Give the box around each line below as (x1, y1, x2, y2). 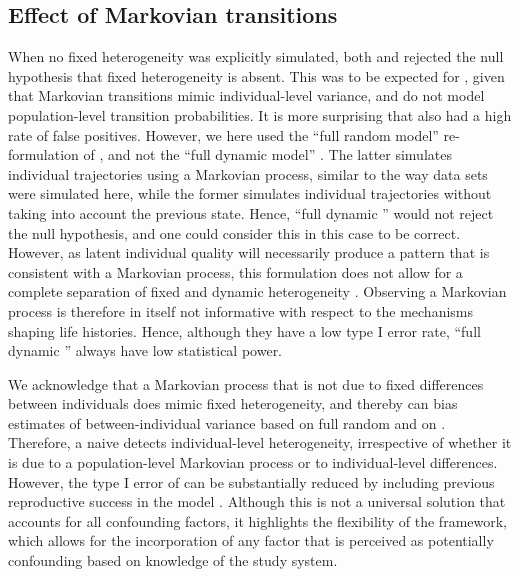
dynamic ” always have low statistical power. (8, 340, 283, 361)
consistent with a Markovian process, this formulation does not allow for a (8, 261, 463, 282)
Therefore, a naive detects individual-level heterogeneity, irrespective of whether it (8, 432, 512, 453)
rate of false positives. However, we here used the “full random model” (8, 124, 439, 145)
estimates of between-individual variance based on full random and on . (8, 412, 446, 433)
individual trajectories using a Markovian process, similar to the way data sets (8, 163, 488, 184)
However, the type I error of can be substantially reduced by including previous (8, 471, 495, 492)
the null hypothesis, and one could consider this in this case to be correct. (8, 222, 461, 243)
